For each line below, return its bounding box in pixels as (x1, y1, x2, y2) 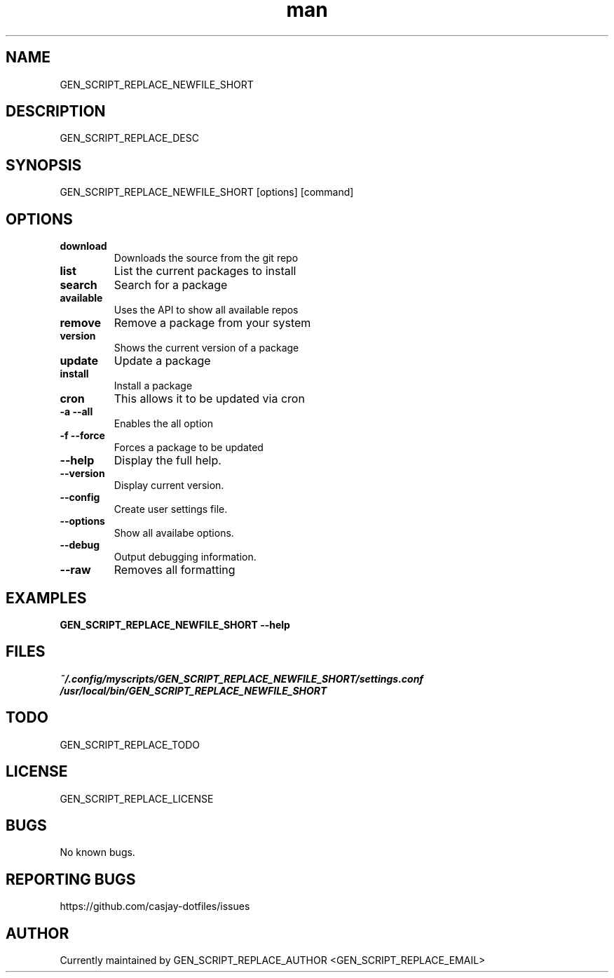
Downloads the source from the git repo (114, 252, 299, 264)
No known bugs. (60, 846, 135, 859)
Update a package (114, 354, 211, 368)
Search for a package (114, 278, 228, 293)
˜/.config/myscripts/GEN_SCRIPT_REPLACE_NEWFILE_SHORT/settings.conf (60, 672, 424, 685)
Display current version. (114, 479, 224, 492)
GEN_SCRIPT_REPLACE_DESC (60, 132, 199, 145)
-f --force (60, 429, 105, 442)
